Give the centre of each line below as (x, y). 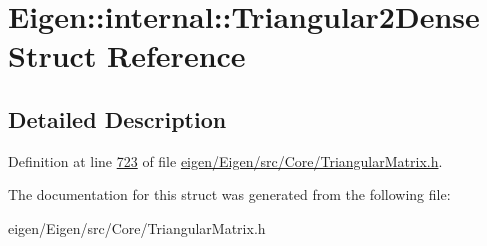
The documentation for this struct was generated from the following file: (229, 194)
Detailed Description (117, 118)
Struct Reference (127, 55)
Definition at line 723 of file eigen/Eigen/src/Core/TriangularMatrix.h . (225, 160)
